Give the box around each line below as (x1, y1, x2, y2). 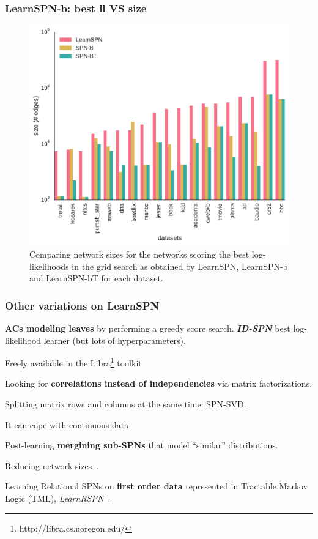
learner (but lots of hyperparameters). (43, 333, 186, 346)
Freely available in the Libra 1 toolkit (5, 355, 142, 369)
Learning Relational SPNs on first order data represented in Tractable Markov (5, 480, 308, 493)
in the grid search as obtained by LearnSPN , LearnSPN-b (72, 259, 288, 272)
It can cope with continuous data (5, 418, 129, 431)
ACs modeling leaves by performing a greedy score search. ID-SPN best (5, 322, 290, 335)
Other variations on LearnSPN (5, 297, 160, 313)
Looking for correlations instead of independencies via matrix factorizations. (5, 377, 312, 390)
